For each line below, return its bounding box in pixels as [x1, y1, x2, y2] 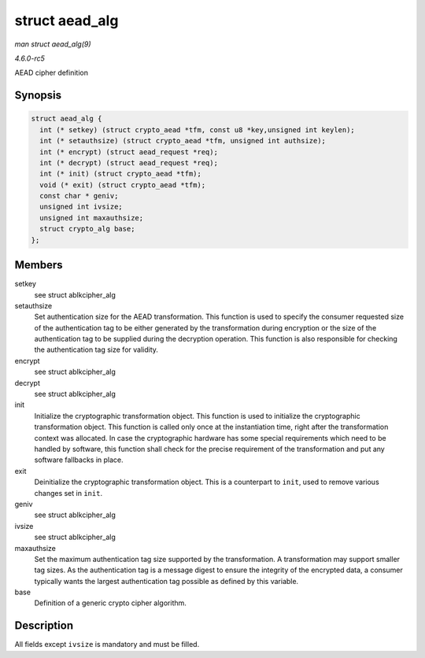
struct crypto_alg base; [39, 224, 135, 234]
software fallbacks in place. [34, 455, 124, 464]
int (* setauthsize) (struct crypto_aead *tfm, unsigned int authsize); [39, 136, 327, 146]
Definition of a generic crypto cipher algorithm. [34, 598, 187, 608]
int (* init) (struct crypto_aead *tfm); [39, 169, 202, 179]
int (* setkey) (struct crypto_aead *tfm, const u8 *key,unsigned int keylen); [39, 125, 356, 134]
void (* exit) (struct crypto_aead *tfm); [39, 180, 206, 189]
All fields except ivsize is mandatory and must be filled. [14, 640, 200, 649]
